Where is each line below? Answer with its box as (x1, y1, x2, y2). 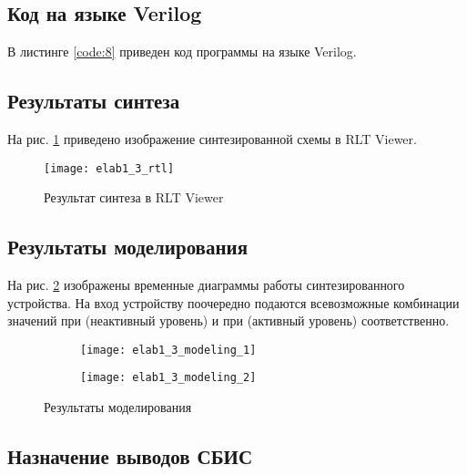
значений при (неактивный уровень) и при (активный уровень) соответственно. (7, 311, 450, 330)
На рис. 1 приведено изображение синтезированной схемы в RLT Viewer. (7, 129, 417, 148)
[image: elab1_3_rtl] (44, 161, 175, 175)
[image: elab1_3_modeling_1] (80, 343, 257, 356)
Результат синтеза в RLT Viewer (44, 188, 224, 207)
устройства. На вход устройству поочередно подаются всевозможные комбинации (7, 293, 460, 312)
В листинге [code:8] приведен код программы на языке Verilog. (7, 42, 357, 61)
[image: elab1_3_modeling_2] (80, 371, 257, 385)
